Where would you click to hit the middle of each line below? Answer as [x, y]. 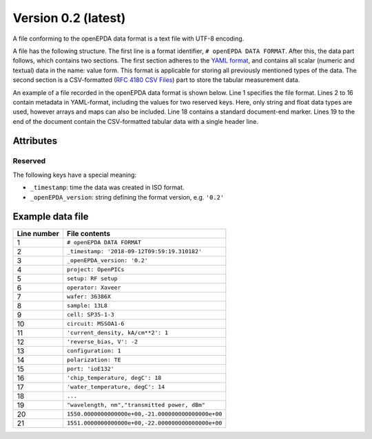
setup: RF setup [92, 279]
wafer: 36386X [89, 297]
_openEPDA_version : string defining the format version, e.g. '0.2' [127, 197]
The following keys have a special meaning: [75, 175]
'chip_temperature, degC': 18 [114, 378]
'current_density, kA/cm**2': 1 [117, 333]
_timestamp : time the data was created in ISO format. [107, 188]
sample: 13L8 [87, 306]
